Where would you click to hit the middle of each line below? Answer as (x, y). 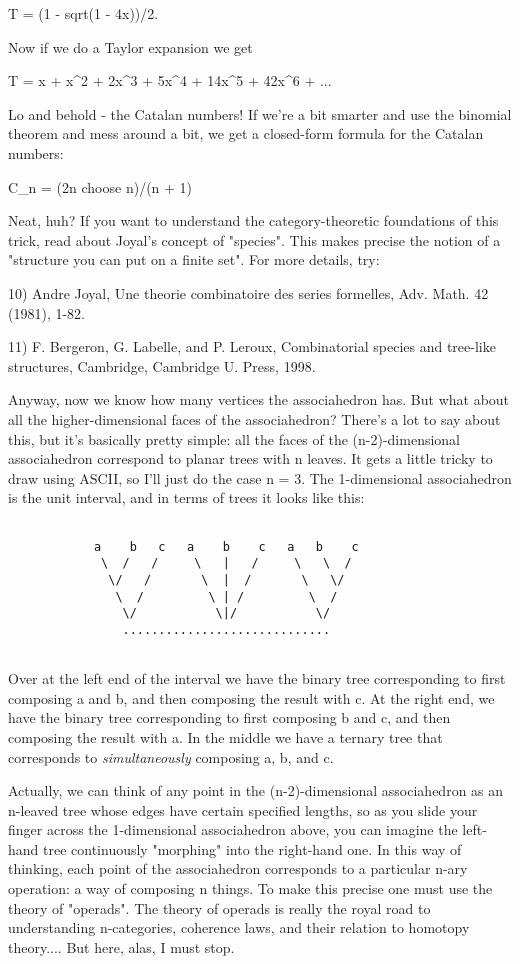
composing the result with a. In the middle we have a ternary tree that (225, 736)
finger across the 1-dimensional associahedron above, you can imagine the (233, 829)
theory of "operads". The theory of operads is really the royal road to (219, 907)
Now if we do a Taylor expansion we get (130, 46)
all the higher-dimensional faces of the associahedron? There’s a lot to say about (254, 418)
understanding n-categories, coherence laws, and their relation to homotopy (239, 927)
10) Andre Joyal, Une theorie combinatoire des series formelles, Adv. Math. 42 (248, 292)
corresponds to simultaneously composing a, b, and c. (171, 756)
